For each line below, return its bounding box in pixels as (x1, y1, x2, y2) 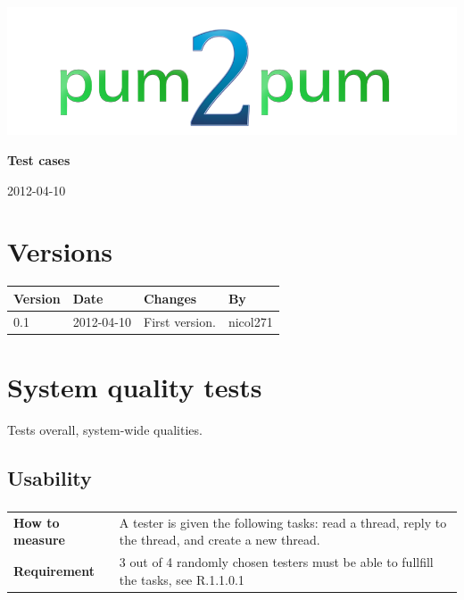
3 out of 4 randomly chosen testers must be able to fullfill (119, 553, 434, 571)
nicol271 (228, 312, 273, 330)
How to (13, 512, 60, 531)
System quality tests (7, 368, 262, 404)
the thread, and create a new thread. (119, 530, 320, 549)
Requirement (13, 562, 95, 580)
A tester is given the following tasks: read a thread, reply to (119, 512, 447, 531)
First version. (143, 312, 216, 330)
